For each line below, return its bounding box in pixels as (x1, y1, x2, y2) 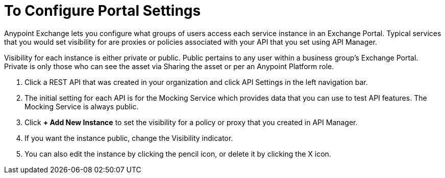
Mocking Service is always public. (24, 102, 139, 111)
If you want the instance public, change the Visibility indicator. (24, 133, 233, 142)
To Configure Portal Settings (4, 2, 201, 19)
